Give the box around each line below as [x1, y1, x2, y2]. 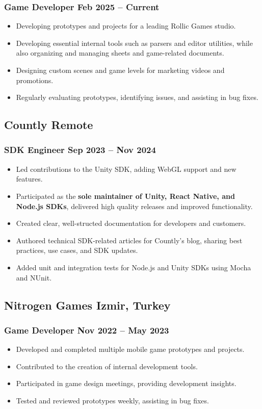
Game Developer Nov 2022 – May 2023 [4, 323, 169, 336]
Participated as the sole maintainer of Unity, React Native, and [16, 190, 235, 201]
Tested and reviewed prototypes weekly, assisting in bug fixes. [16, 395, 209, 405]
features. [16, 173, 43, 184]
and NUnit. [16, 272, 52, 283]
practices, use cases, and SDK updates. [16, 245, 138, 255]
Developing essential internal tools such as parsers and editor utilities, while [16, 37, 253, 48]
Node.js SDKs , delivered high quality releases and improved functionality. [16, 200, 253, 211]
